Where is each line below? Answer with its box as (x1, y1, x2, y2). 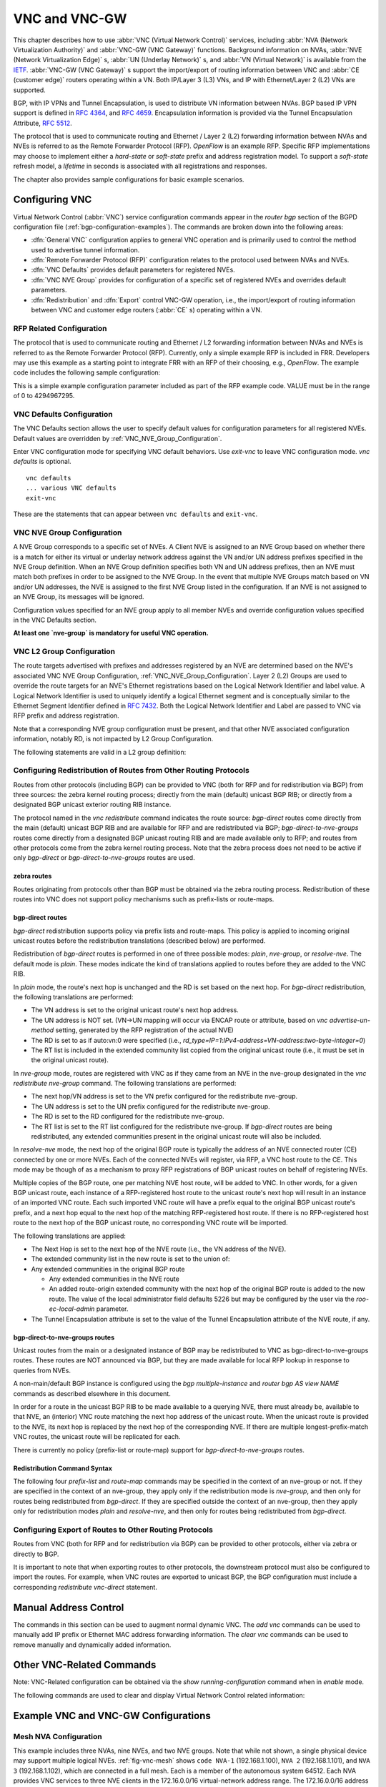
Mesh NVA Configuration (13, 1731, 103, 1741)
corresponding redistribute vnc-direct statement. (13, 1583, 157, 1591)
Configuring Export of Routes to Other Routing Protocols (13, 1525, 214, 1535)
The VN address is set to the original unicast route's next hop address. (31, 1006, 239, 1014)
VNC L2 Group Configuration (13, 647, 116, 657)
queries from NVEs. (13, 1366, 71, 1375)
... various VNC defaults (26, 484, 117, 492)
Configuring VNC (13, 194, 92, 206)
